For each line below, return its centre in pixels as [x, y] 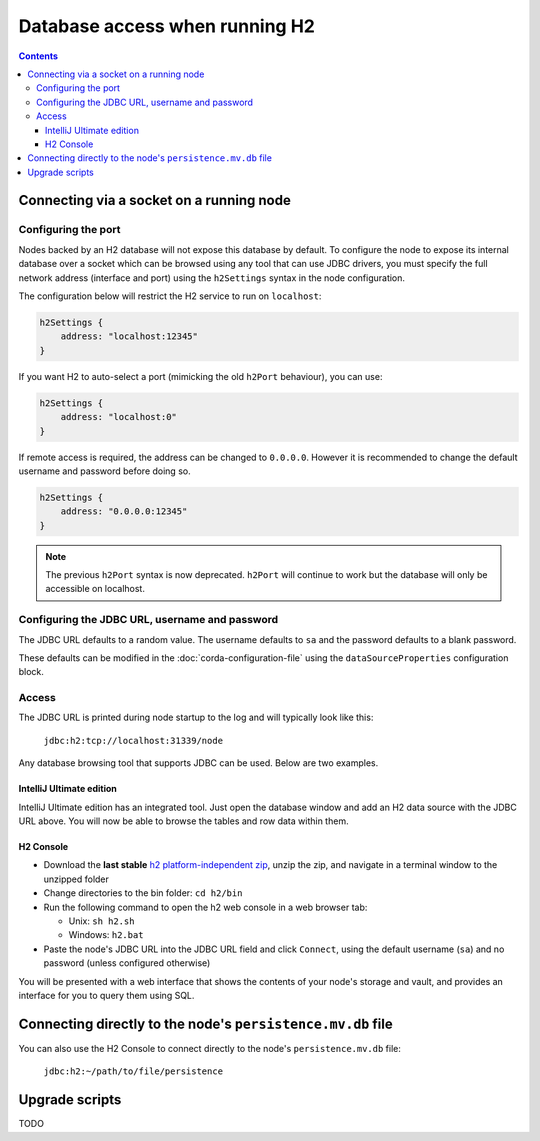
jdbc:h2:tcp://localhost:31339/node [133, 740]
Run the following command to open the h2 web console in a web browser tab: [205, 907]
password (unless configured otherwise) [127, 963]
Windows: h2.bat [106, 935]
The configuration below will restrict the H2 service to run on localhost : [170, 296]
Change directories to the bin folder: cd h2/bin [143, 893]
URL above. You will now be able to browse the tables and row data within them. [183, 821]
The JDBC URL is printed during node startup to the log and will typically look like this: [196, 717]
